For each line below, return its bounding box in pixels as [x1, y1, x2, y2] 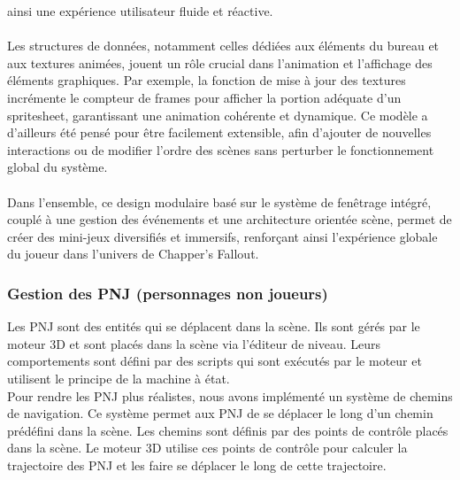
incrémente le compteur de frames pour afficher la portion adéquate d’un [7, 88, 402, 106]
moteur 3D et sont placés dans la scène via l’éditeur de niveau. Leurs [7, 334, 381, 352]
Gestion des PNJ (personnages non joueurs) [7, 282, 328, 304]
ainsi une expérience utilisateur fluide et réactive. [7, 2, 273, 19]
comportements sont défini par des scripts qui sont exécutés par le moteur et [7, 352, 422, 370]
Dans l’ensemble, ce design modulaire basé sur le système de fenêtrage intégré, [7, 192, 432, 211]
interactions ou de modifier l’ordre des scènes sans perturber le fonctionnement [7, 140, 434, 159]
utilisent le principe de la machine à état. [7, 368, 230, 387]
